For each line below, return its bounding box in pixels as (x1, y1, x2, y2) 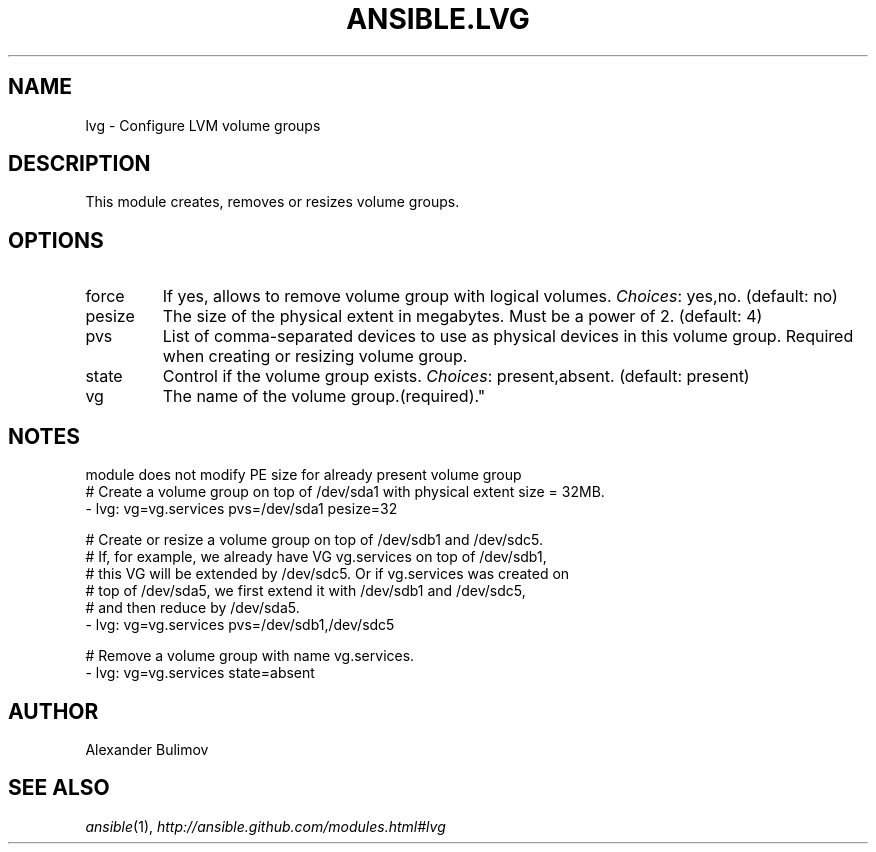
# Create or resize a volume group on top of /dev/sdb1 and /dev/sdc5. (85, 531, 543, 549)
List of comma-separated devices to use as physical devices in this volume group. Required (162, 326, 854, 347)
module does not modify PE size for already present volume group (85, 466, 522, 484)
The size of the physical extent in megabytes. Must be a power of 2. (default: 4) (162, 306, 763, 327)
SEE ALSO (8, 775, 110, 801)
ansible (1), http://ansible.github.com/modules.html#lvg (85, 817, 446, 835)
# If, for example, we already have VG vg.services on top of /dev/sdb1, (85, 548, 547, 566)
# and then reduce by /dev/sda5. (85, 599, 300, 617)
